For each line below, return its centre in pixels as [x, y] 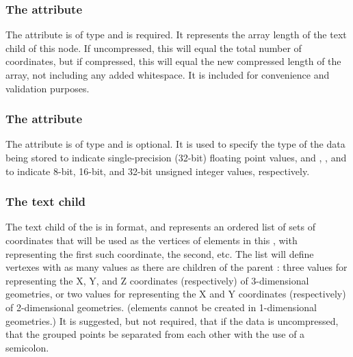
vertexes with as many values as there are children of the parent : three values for [176, 267]
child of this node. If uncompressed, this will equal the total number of [154, 48]
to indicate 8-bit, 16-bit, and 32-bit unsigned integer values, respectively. [158, 171]
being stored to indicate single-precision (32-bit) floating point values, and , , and [176, 157]
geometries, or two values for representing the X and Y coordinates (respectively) [176, 294]
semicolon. [27, 347]
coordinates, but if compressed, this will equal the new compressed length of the [173, 61]
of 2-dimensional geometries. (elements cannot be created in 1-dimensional [161, 307]
